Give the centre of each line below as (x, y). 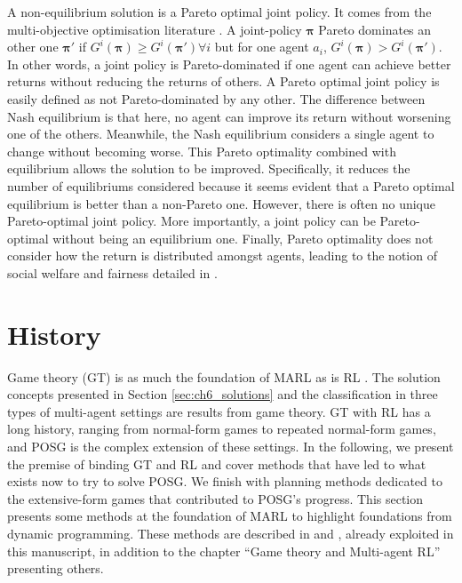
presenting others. (56, 568)
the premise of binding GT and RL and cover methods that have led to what (217, 463)
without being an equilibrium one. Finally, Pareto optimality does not (243, 238)
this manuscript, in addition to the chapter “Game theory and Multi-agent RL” (224, 551)
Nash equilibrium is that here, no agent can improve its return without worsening (229, 116)
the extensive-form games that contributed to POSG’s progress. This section (215, 498)
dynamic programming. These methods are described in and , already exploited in (231, 533)
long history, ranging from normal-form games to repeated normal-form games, (222, 429)
